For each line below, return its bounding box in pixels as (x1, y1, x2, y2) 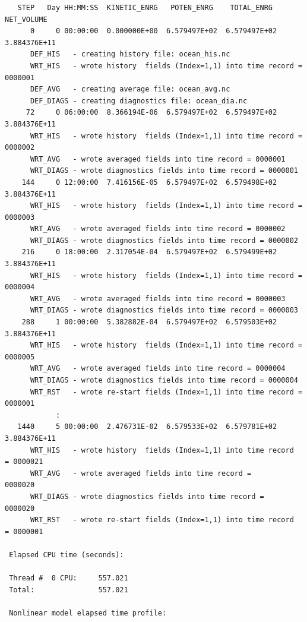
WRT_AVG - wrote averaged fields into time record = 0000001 (30, 154, 286, 163)
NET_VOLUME (5, 15, 48, 24)
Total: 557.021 (9, 585, 128, 594)
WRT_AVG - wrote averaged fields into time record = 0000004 (30, 364, 286, 373)
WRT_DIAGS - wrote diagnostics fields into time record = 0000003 (30, 306, 298, 315)
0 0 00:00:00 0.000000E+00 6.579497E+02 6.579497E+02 (30, 27, 277, 36)
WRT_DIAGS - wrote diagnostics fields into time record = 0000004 (30, 376, 298, 384)
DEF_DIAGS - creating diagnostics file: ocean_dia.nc (30, 96, 248, 105)
